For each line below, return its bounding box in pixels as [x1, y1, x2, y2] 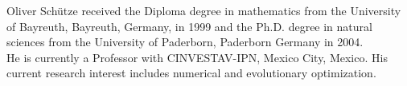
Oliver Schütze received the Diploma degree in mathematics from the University [6, 2, 401, 18]
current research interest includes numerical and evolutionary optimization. [6, 64, 376, 81]
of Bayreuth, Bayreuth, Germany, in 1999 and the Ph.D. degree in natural [6, 18, 372, 34]
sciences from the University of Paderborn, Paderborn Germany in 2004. [6, 33, 364, 50]
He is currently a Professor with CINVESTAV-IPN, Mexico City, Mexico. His [6, 49, 388, 65]
